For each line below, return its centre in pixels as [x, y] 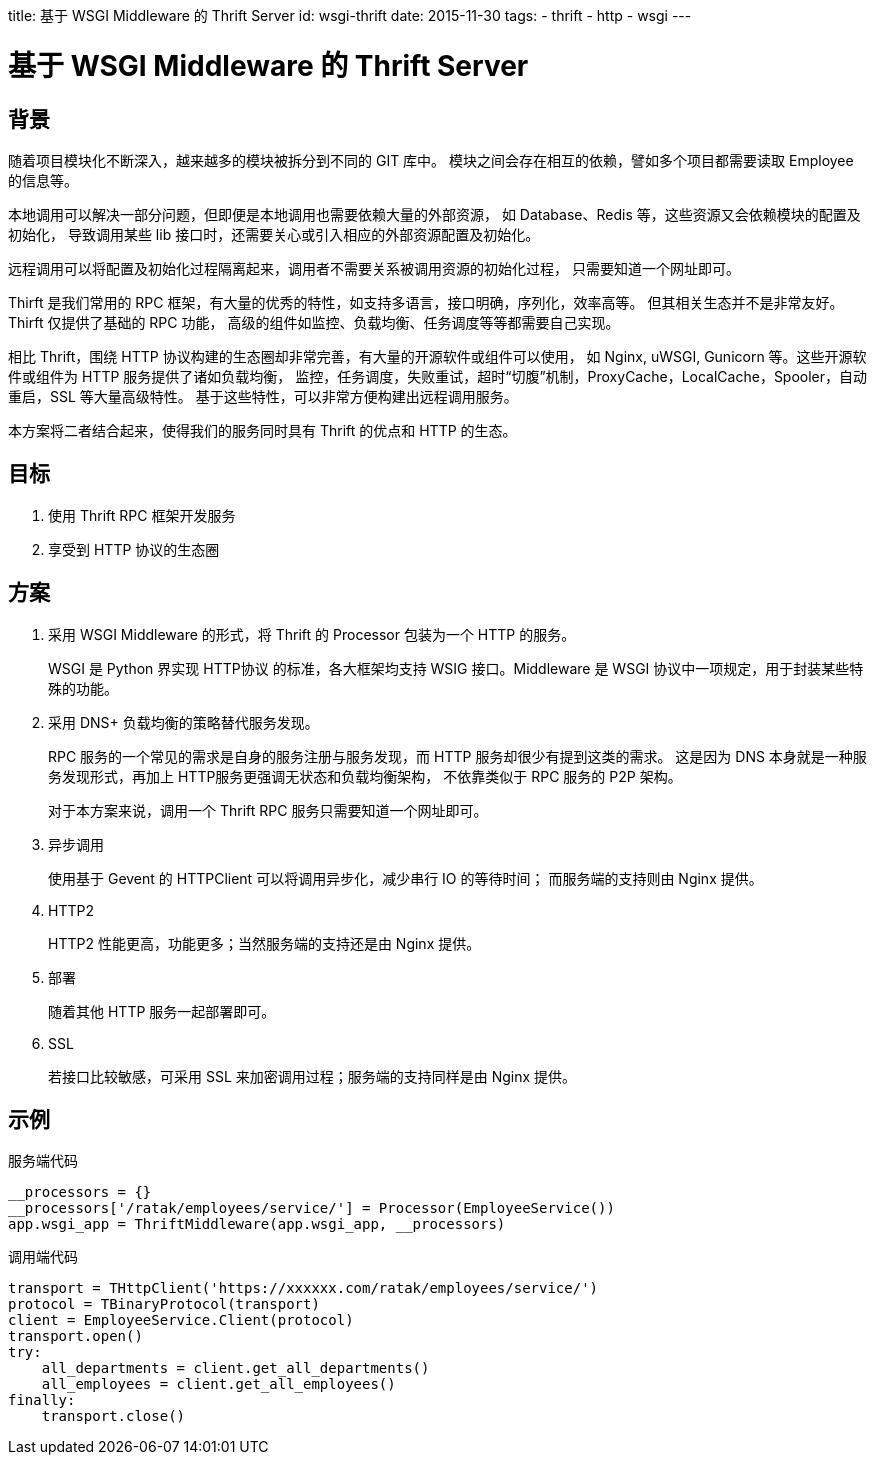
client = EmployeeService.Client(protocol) [181, 1320]
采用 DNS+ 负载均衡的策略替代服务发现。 [183, 722]
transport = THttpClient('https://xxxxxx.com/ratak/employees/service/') [303, 1288]
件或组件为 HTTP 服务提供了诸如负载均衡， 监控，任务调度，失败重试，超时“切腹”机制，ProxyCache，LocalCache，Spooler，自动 [438, 376]
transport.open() [75, 1336]
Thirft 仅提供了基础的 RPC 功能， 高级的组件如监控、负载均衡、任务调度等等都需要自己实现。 [314, 322]
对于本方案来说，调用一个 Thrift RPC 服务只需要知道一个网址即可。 [268, 810]
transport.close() [113, 1416]
